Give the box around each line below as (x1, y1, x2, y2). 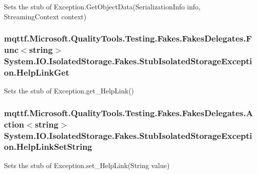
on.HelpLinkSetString (4, 140, 93, 153)
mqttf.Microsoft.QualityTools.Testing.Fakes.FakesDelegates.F (4, 32, 252, 44)
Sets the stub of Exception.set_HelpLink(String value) (4, 160, 170, 170)
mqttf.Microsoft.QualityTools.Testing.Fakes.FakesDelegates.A (4, 106, 253, 119)
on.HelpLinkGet (4, 66, 69, 78)
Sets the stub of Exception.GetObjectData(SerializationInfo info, (4, 1, 201, 11)
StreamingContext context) (4, 11, 87, 21)
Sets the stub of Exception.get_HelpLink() (4, 86, 134, 96)
